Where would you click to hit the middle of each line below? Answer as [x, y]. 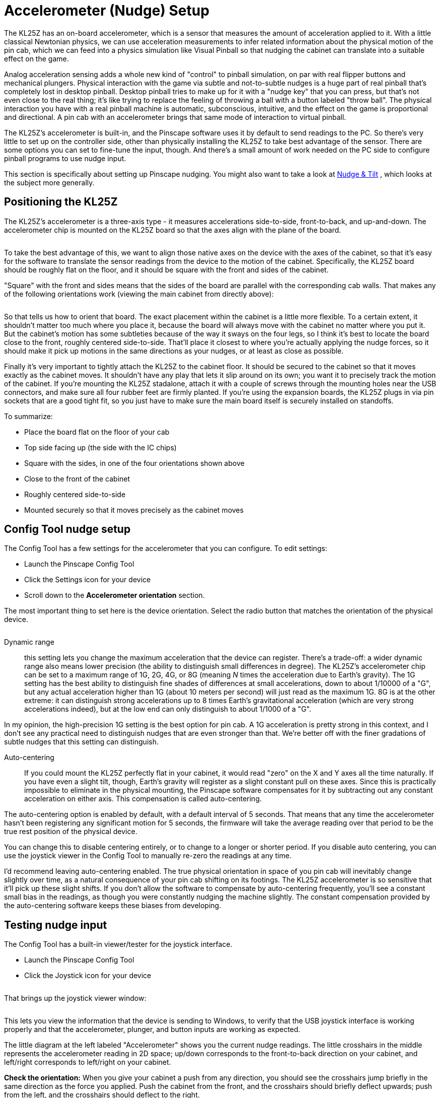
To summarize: [28, 416]
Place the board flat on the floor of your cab [97, 432]
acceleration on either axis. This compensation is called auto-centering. [143, 799]
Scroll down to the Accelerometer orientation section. [115, 595]
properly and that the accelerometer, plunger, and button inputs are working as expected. [152, 1030]
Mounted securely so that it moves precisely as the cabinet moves [134, 510]
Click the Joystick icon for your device [88, 976]
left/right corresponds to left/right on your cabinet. [88, 1062]
